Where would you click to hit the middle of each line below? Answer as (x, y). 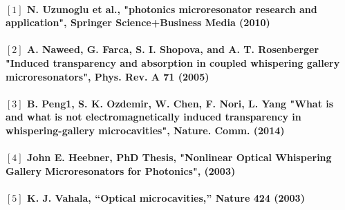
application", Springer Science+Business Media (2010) (138, 22)
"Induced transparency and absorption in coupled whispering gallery (173, 62)
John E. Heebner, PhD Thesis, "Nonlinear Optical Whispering (179, 157)
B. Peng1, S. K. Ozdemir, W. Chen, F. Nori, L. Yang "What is (180, 103)
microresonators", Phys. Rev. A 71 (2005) (108, 76)
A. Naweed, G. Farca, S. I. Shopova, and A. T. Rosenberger (173, 49)
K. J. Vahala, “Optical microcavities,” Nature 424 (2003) (166, 197)
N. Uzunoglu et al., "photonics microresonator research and (172, 9)
